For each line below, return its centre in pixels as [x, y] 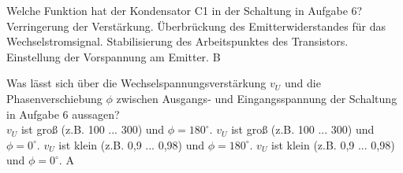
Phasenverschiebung [54, 98]
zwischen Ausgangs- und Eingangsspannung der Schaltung [257, 98]
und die [302, 83]
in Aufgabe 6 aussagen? [63, 114]
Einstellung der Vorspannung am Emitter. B [114, 56]
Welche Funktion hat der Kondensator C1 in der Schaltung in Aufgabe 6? [185, 10]
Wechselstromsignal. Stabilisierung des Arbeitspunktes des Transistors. [177, 41]
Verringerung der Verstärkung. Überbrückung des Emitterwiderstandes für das [196, 26]
